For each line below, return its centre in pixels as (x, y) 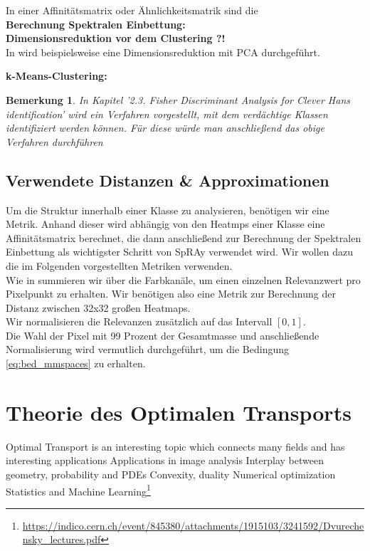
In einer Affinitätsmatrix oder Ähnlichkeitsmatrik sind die (132, 10)
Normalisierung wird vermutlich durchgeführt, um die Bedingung (148, 349)
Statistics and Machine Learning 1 (78, 490)
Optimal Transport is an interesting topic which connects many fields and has (175, 446)
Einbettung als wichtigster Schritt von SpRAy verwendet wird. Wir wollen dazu (180, 252)
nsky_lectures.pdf (62, 539)
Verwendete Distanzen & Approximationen (168, 180)
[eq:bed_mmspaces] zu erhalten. (76, 363)
